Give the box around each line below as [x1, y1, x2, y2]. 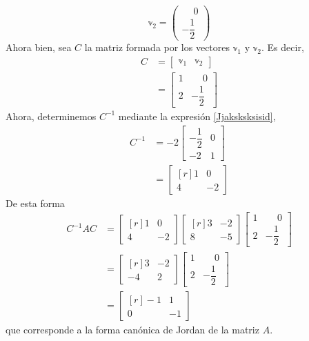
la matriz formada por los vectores [84, 40, 230, 55]
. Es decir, [261, 40, 304, 55]
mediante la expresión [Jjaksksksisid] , [118, 108, 276, 123]
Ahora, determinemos [6, 108, 97, 123]
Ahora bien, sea [6, 40, 72, 55]
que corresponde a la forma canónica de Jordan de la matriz [6, 322, 259, 336]
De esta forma [6, 195, 65, 210]
